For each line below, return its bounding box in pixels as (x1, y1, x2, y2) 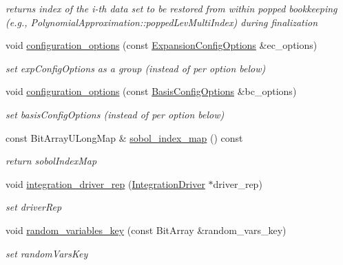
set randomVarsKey (6, 246, 88, 260)
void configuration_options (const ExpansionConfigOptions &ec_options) (6, 38, 318, 52)
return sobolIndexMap (6, 153, 97, 168)
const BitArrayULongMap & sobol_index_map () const (6, 130, 243, 145)
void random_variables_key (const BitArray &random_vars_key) (6, 222, 287, 237)
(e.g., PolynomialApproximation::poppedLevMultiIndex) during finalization (6, 14, 318, 29)
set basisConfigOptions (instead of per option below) (6, 107, 225, 121)
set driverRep (6, 200, 62, 214)
